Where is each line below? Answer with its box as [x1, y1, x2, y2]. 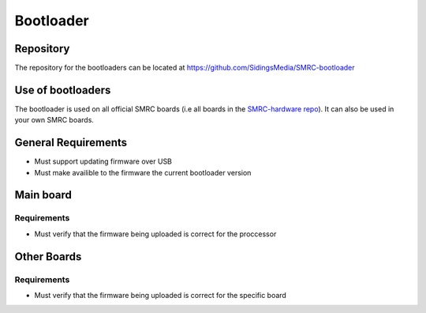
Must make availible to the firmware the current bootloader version [34, 168, 252, 177]
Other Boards [14, 250, 82, 263]
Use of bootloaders [14, 83, 111, 96]
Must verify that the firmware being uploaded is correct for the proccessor [34, 229, 277, 239]
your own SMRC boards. [14, 115, 95, 125]
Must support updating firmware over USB [34, 156, 173, 166]
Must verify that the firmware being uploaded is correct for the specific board [34, 290, 287, 300]
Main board [14, 188, 73, 202]
